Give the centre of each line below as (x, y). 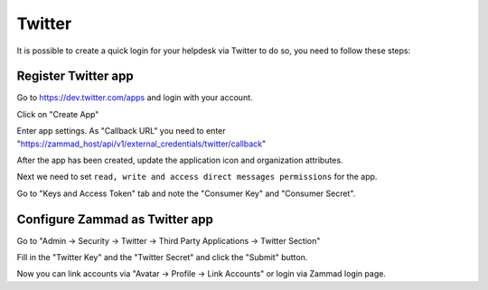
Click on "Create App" (58, 114)
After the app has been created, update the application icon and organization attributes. (180, 160)
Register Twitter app (75, 76)
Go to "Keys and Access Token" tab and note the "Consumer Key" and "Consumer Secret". (186, 193)
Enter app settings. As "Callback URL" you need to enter (121, 131)
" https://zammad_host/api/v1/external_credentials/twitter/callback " (141, 144)
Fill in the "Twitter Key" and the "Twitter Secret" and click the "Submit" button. (162, 257)
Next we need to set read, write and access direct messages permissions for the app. (197, 177)
